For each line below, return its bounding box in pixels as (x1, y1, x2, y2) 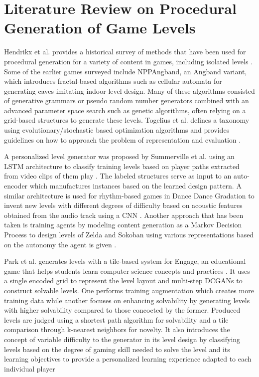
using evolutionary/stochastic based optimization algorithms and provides (4, 125, 230, 135)
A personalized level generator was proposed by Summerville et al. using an (4, 151, 235, 162)
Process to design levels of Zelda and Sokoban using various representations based (4, 229, 254, 239)
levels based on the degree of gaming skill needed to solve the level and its (4, 344, 230, 354)
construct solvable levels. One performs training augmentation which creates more (4, 285, 254, 295)
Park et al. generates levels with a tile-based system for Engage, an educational (4, 256, 246, 266)
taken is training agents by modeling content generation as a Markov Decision (4, 219, 242, 230)
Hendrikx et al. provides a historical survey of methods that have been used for (4, 46, 246, 57)
